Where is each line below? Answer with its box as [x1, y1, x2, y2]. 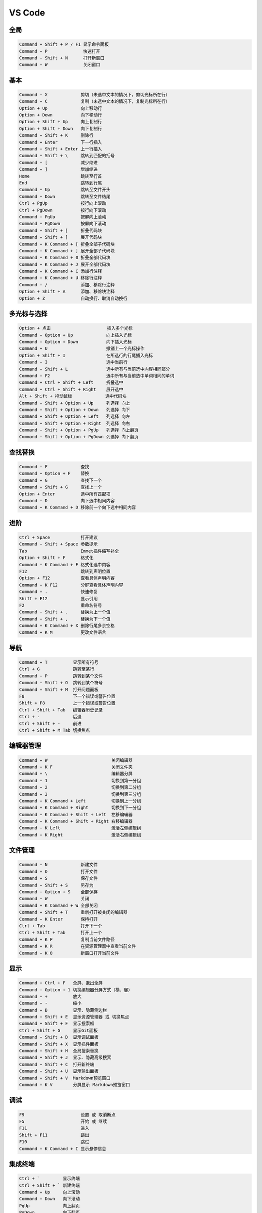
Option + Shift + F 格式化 [19, 555, 94, 560]
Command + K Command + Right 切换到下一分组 [19, 805, 142, 810]
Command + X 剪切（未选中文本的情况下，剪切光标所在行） [19, 92, 170, 97]
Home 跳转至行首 [19, 173, 102, 179]
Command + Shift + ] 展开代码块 [19, 234, 102, 240]
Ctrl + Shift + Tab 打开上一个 [19, 930, 102, 935]
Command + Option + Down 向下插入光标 [19, 339, 132, 344]
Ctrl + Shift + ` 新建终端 [19, 1182, 80, 1188]
